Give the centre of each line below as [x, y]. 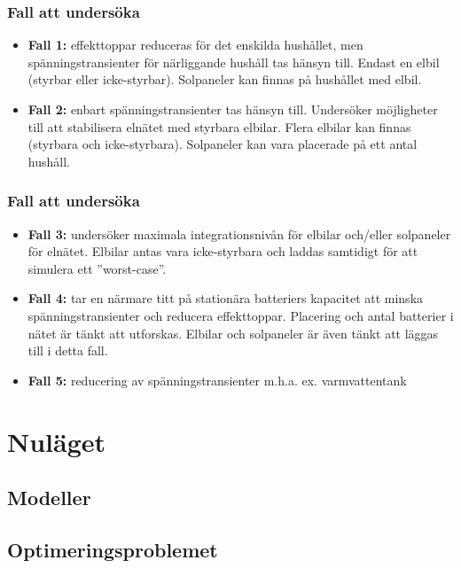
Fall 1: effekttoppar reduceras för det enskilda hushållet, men [195, 45]
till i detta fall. [68, 350]
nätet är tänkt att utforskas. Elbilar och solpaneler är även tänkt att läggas [233, 333]
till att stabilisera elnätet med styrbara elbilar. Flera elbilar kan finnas [219, 126]
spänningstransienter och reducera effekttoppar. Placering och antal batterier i [241, 315]
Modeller [49, 498]
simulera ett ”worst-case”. [97, 268]
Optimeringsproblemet [113, 549]
